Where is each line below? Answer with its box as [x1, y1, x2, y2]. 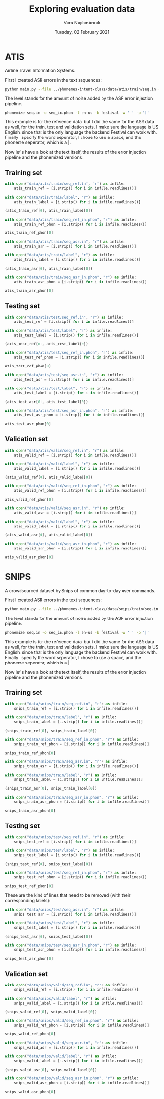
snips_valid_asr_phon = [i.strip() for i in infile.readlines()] [14, 1080, 150, 1086]
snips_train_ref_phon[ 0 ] [5, 750, 56, 756]
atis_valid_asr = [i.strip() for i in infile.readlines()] [14, 510, 137, 515]
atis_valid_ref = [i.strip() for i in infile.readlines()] [14, 453, 137, 458]
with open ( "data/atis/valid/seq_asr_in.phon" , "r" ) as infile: [5, 542, 137, 547]
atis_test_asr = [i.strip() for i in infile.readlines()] [14, 377, 134, 382]
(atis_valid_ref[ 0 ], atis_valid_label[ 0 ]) [5, 475, 93, 480]
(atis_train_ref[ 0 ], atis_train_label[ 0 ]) [5, 208, 93, 213]
